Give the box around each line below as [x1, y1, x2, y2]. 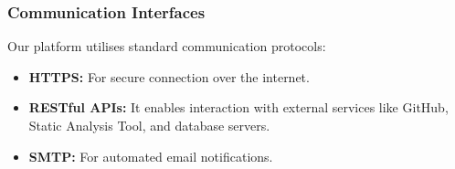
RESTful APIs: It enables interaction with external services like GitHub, [28, 98, 449, 117]
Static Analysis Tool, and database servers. [28, 116, 270, 134]
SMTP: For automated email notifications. [28, 146, 273, 165]
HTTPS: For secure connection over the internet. [28, 67, 310, 86]
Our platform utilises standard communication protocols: [7, 37, 326, 56]
